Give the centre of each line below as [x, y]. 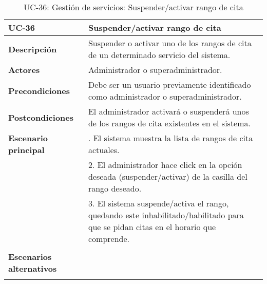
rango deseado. [115, 188]
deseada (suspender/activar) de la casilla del [168, 176]
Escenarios [30, 257]
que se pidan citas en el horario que [152, 227]
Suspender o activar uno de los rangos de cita [170, 43]
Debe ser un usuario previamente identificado [169, 84]
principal [26, 150]
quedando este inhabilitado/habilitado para [166, 215]
